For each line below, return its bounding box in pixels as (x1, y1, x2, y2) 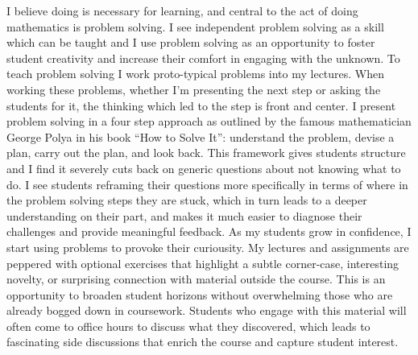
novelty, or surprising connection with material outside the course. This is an (6, 270, 386, 287)
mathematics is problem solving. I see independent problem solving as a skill (6, 18, 384, 35)
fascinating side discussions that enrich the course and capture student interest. (6, 333, 399, 350)
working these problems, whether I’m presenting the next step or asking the (6, 80, 381, 97)
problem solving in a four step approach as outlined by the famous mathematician (6, 113, 412, 130)
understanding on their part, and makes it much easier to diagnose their (6, 207, 362, 224)
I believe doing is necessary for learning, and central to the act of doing (6, 2, 358, 19)
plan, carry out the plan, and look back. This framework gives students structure (6, 144, 406, 161)
